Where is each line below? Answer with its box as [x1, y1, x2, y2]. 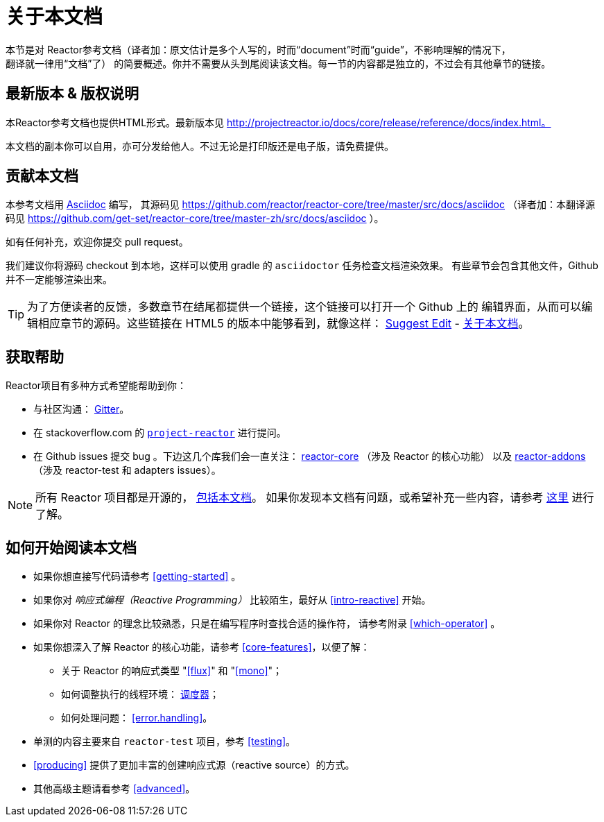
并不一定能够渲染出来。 [6, 273, 112, 286]
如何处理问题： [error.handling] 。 [61, 712, 213, 724]
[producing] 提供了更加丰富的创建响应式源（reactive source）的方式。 [33, 759, 355, 771]
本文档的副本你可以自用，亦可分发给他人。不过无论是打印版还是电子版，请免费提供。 [6, 139, 394, 152]
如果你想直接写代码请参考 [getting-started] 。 [33, 570, 241, 583]
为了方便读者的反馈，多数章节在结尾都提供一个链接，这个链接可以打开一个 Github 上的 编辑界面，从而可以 [27, 300, 582, 314]
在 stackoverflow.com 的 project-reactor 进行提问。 [33, 427, 286, 439]
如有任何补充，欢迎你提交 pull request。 [6, 236, 189, 248]
